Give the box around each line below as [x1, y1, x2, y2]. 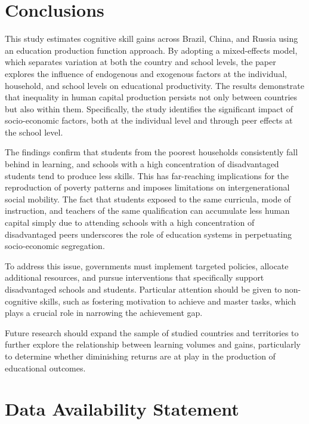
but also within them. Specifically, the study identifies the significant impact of [5, 102, 293, 115]
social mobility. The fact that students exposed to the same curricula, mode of [5, 192, 291, 205]
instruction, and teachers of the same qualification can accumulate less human [5, 204, 290, 217]
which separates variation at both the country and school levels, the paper [5, 56, 276, 68]
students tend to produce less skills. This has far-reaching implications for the [5, 169, 289, 182]
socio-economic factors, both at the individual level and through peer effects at [5, 114, 293, 127]
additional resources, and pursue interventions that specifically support [5, 271, 264, 284]
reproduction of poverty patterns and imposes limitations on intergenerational [5, 181, 290, 193]
